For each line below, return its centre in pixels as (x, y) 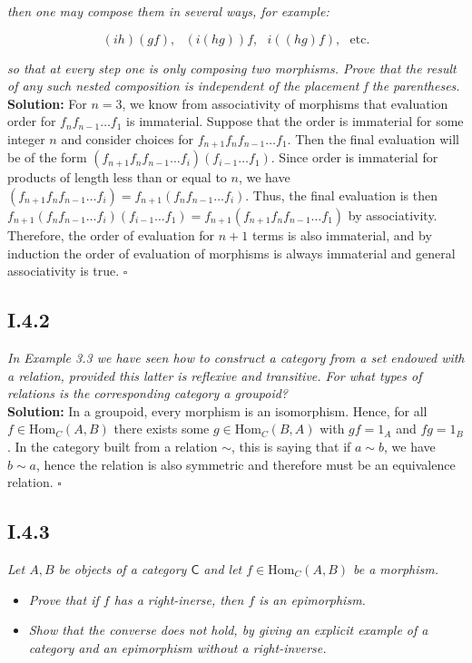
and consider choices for (128, 138)
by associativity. (393, 215)
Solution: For (47, 103)
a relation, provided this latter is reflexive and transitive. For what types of (215, 375)
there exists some (162, 429)
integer (26, 138)
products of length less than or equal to (117, 177)
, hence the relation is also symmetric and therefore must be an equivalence (246, 464)
